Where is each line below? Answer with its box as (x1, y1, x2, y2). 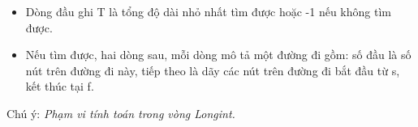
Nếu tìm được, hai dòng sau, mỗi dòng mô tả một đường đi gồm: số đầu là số (25, 46, 412, 63)
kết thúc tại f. (25, 78, 94, 95)
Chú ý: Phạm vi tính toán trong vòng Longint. (6, 104, 235, 121)
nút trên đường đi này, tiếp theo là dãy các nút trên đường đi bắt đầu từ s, (25, 61, 400, 78)
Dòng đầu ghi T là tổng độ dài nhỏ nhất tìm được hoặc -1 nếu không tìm (25, 3, 391, 19)
